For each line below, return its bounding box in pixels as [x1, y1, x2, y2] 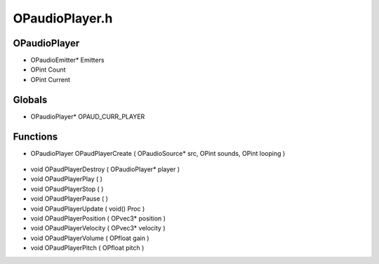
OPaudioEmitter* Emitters [30, 56, 105, 65]
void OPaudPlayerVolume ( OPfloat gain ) [30, 234, 149, 242]
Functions [13, 131, 58, 143]
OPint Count [30, 65, 66, 74]
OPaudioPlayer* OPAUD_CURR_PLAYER [30, 112, 145, 121]
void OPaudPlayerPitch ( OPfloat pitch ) [30, 244, 145, 252]
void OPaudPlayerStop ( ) [30, 185, 104, 193]
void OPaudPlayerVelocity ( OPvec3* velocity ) [30, 224, 166, 232]
